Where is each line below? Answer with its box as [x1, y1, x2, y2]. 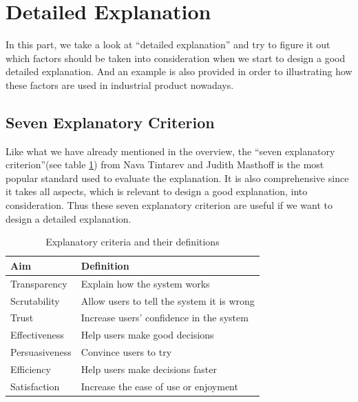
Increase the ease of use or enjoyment [81, 379, 238, 393]
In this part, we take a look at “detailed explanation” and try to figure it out [6, 37, 330, 52]
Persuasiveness [10, 345, 72, 359]
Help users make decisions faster [81, 361, 218, 376]
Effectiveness [10, 328, 64, 342]
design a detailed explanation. [6, 211, 131, 225]
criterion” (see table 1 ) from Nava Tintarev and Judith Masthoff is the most [6, 157, 324, 172]
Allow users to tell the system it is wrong [81, 293, 255, 308]
